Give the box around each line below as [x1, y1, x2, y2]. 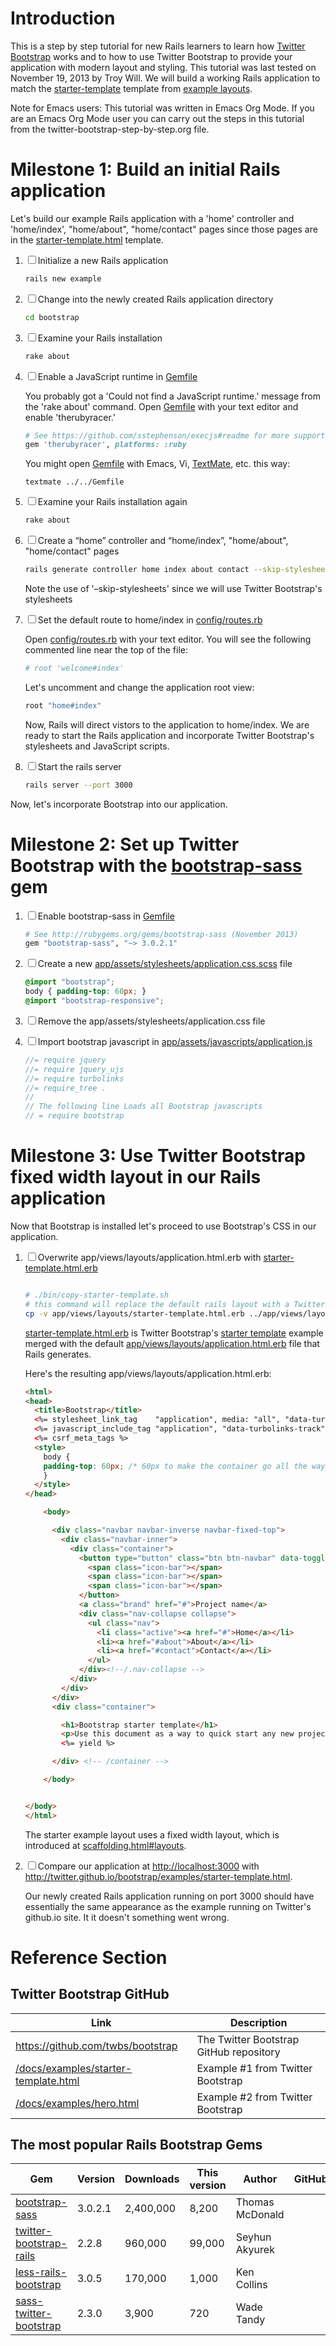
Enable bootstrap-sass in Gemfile [37, 910, 175, 922]
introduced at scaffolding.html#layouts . [24, 1839, 187, 1851]
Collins [235, 2278, 268, 2292]
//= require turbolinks [24, 1073, 125, 1084]
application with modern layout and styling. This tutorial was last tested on [10, 61, 317, 73]
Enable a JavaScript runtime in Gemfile [37, 370, 198, 382]
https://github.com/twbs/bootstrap [15, 2038, 178, 2052]
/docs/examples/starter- [15, 2061, 133, 2075]
